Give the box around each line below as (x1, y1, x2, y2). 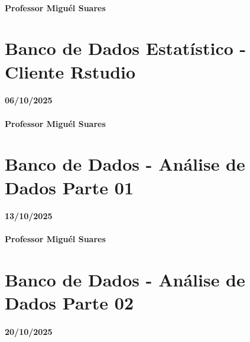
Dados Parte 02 (5, 291, 134, 315)
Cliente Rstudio (5, 59, 136, 83)
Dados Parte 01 (5, 175, 134, 199)
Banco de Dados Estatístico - (5, 36, 246, 60)
